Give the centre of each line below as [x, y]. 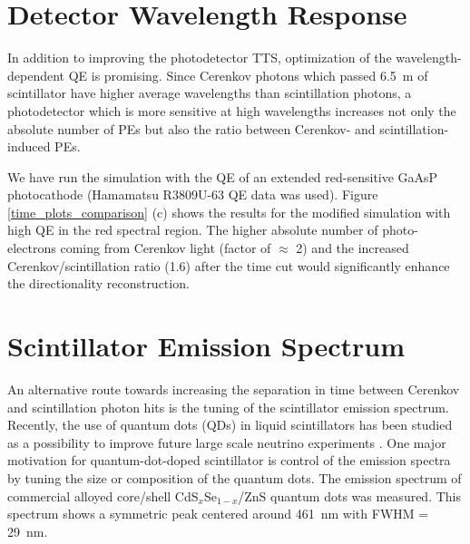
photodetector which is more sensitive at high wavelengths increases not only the [232, 110]
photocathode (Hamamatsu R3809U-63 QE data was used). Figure [193, 194]
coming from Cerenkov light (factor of [166, 248]
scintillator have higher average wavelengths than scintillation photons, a [210, 93]
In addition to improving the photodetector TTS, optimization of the [200, 58]
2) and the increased [352, 248]
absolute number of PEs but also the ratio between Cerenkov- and [191, 128]
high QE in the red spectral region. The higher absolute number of [193, 230]
